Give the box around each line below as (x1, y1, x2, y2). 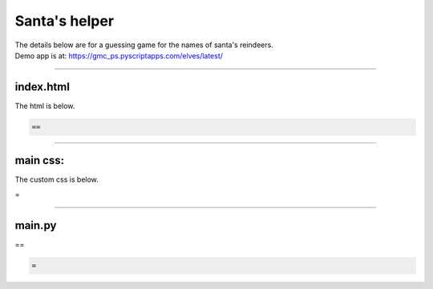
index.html (14, 80, 70, 94)
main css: (14, 154, 64, 167)
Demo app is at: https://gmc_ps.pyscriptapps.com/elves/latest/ (14, 50, 224, 60)
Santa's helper (14, 12, 115, 30)
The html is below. (14, 101, 75, 110)
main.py (14, 219, 57, 232)
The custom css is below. (14, 175, 99, 184)
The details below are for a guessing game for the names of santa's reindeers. (14, 40, 274, 50)
